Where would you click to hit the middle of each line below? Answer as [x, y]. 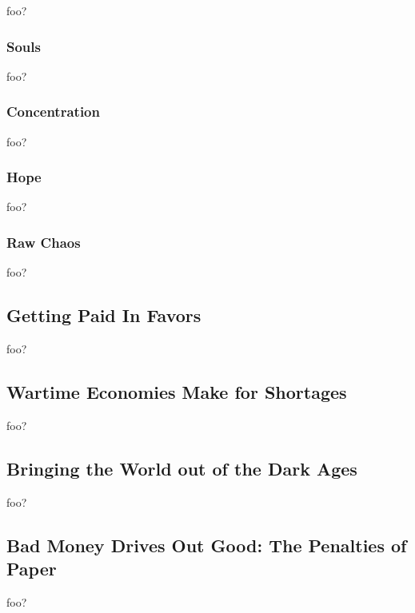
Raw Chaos [44, 242]
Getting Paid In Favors [104, 315]
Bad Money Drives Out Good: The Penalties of [207, 545]
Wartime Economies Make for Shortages [177, 392]
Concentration [53, 111]
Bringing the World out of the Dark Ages [182, 468]
